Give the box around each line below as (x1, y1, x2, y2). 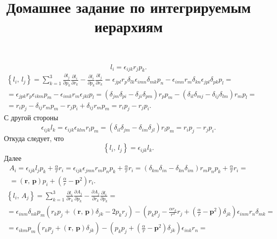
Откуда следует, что (4, 133, 64, 143)
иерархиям (94, 16, 163, 37)
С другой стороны (4, 112, 58, 123)
